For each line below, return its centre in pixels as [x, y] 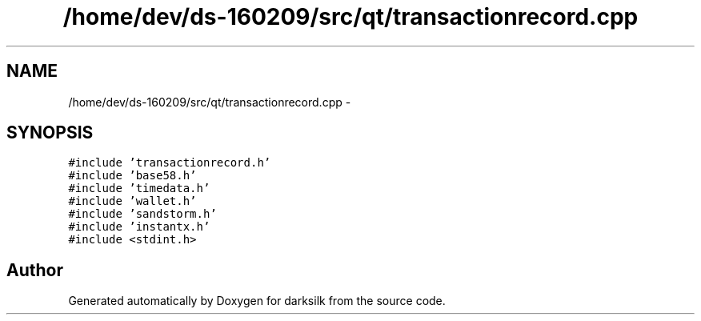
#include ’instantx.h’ [139, 227]
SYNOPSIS [50, 133]
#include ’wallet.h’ [132, 201]
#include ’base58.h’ [132, 176]
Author [35, 270]
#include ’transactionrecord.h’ [170, 163]
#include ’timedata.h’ [139, 189]
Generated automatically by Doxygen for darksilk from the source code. [257, 301]
